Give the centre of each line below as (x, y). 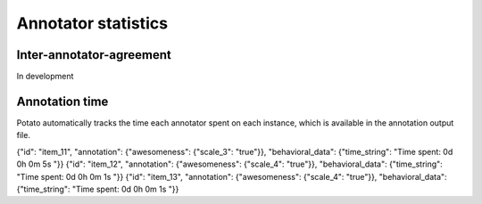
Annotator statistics (92, 23)
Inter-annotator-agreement (94, 55)
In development (45, 77)
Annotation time (62, 101)
